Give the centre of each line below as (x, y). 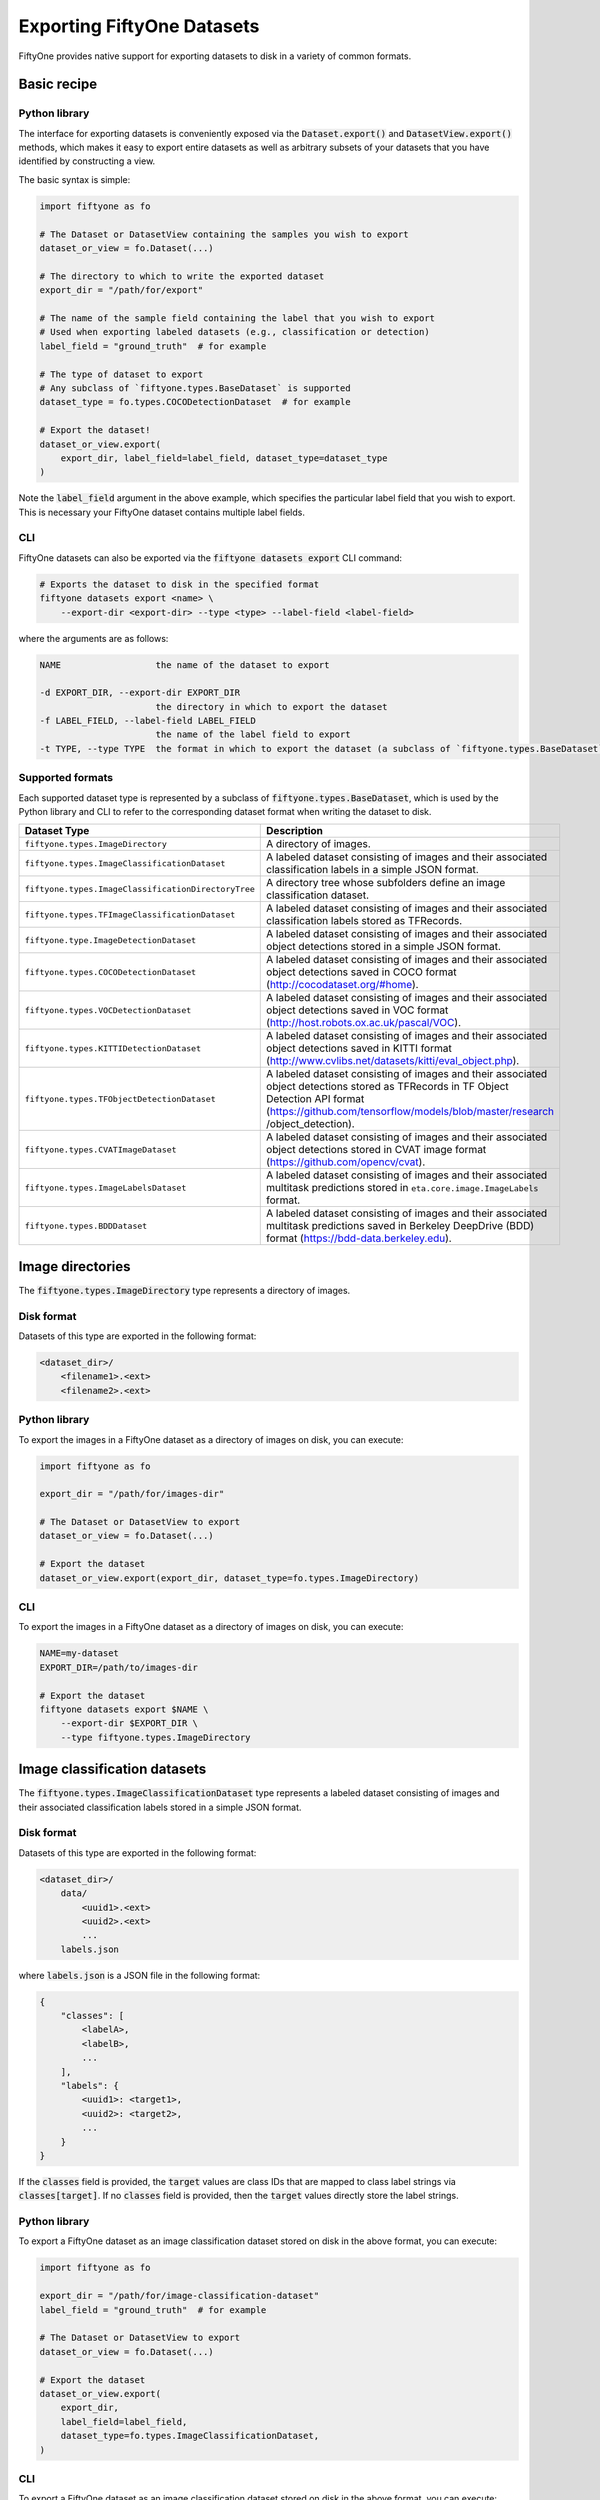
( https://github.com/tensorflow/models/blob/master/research (410, 1112)
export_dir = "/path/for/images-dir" (132, 1494)
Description (295, 831)
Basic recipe (58, 84)
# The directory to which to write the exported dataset (182, 276)
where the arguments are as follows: (93, 638)
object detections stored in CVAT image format (376, 1150)
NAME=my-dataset (79, 1653)
